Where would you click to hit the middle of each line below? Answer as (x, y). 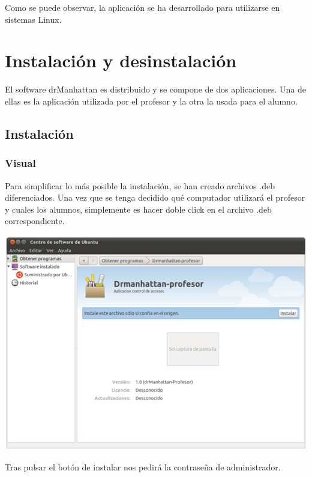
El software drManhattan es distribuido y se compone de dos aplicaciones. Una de (156, 89)
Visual (20, 163)
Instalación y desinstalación (121, 60)
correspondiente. (35, 221)
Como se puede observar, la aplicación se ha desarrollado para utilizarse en (142, 7)
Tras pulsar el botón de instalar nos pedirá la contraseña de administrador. (143, 466)
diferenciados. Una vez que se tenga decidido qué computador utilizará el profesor (155, 197)
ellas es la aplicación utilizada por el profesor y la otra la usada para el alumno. (151, 101)
